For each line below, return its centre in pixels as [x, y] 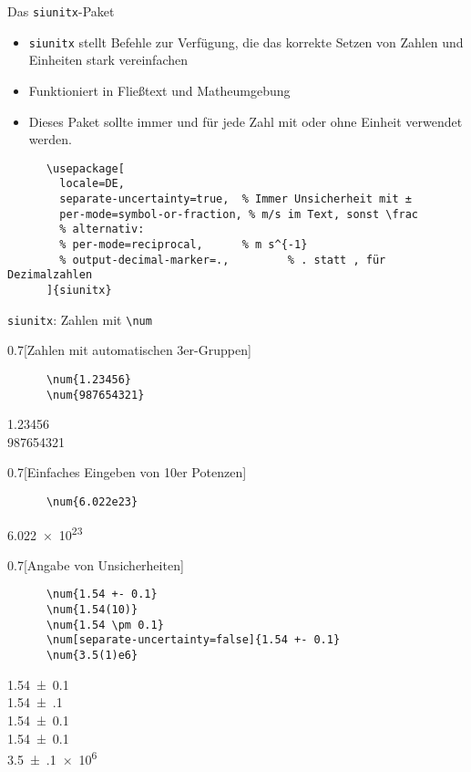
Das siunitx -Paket [61, 11]
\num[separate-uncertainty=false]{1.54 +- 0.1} [193, 640]
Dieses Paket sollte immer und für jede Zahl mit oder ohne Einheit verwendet [246, 121]
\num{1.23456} [89, 379]
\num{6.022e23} [92, 501]
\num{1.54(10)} [92, 610]
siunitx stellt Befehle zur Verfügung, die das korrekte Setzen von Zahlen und [246, 42]
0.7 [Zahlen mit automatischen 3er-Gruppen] [129, 350]
